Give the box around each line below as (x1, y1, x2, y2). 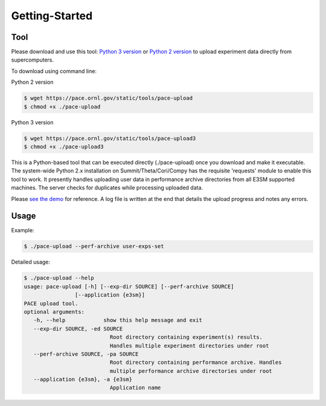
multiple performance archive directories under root (109, 367, 273, 374)
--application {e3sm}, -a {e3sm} (33, 376, 133, 383)
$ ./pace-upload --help (24, 274, 95, 282)
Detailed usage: (11, 258, 51, 265)
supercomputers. (11, 56, 54, 63)
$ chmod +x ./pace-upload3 (24, 143, 104, 150)
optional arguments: (24, 308, 85, 315)
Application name (109, 384, 161, 392)
